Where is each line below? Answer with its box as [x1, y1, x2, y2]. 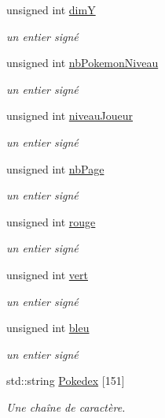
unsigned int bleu [6, 319, 90, 336]
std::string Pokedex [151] [6, 372, 125, 389]
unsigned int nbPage [6, 160, 104, 177]
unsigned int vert [6, 266, 88, 282]
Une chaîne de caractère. [6, 398, 126, 415]
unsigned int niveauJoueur [6, 107, 133, 124]
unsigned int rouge [6, 213, 96, 230]
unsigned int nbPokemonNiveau [6, 54, 159, 71]
